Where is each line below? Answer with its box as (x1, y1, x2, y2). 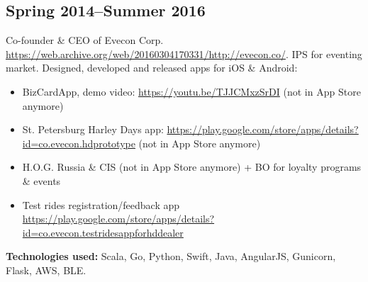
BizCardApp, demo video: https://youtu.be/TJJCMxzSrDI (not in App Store (22, 84, 361, 98)
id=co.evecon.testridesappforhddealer (22, 225, 184, 239)
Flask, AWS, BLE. (6, 262, 87, 277)
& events (22, 173, 61, 188)
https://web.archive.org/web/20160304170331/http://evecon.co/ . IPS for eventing (6, 46, 362, 61)
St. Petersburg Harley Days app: (22, 122, 164, 137)
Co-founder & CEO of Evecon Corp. (6, 33, 164, 47)
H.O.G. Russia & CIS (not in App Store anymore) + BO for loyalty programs (22, 159, 362, 174)
